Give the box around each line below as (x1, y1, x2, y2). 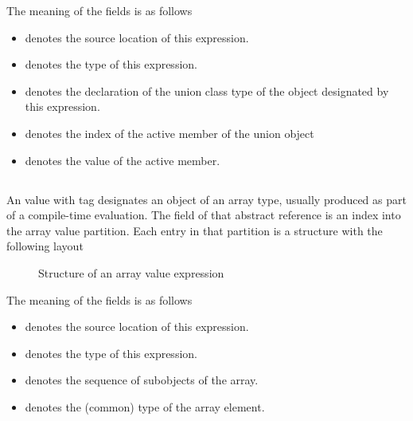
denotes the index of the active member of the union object (25, 124, 314, 141)
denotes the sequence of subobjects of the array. (25, 372, 259, 388)
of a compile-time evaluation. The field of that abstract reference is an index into (6, 207, 401, 223)
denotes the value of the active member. (25, 151, 220, 168)
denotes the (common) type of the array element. (25, 398, 265, 415)
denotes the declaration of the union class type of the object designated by (25, 82, 389, 99)
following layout (6, 238, 84, 254)
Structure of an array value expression (38, 264, 224, 281)
